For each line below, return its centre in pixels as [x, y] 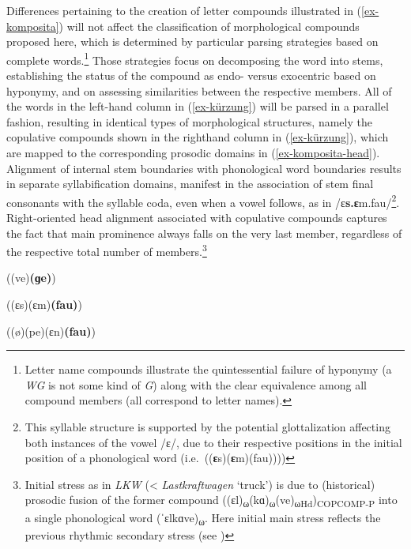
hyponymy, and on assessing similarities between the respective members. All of [199, 90]
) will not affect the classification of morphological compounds [209, 26]
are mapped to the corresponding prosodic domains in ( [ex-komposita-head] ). [193, 152]
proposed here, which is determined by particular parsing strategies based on [192, 41]
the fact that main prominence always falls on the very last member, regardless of [204, 233]
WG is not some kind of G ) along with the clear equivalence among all [196, 384]
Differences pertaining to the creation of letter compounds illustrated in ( [184, 10]
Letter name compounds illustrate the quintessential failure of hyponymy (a [208, 369]
